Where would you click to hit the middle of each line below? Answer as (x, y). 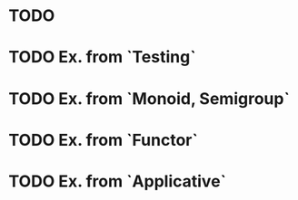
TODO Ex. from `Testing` (102, 57)
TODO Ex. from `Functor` (104, 140)
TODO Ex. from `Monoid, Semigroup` (149, 98)
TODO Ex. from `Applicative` (118, 181)
